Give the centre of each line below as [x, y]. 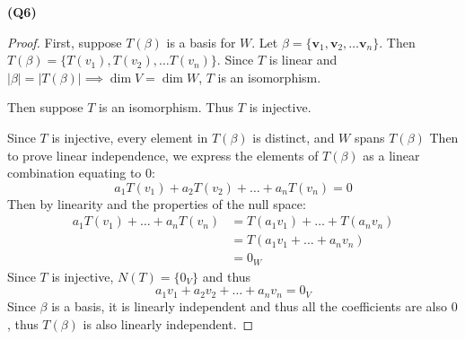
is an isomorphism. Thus [167, 107]
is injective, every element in [130, 137]
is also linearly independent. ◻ [168, 323]
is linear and [303, 60]
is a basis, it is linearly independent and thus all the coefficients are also [249, 305]
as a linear [391, 155]
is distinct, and [294, 137]
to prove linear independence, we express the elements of [163, 155]
